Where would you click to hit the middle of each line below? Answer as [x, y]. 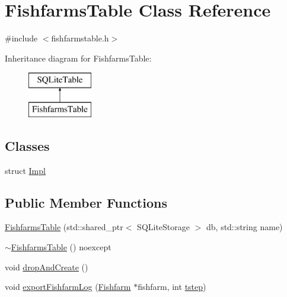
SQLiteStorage [164, 227]
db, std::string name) [245, 227]
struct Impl [25, 170]
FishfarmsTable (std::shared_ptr [64, 227]
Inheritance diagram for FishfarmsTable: [78, 58]
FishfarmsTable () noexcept [61, 247]
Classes [27, 145]
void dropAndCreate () [47, 267]
